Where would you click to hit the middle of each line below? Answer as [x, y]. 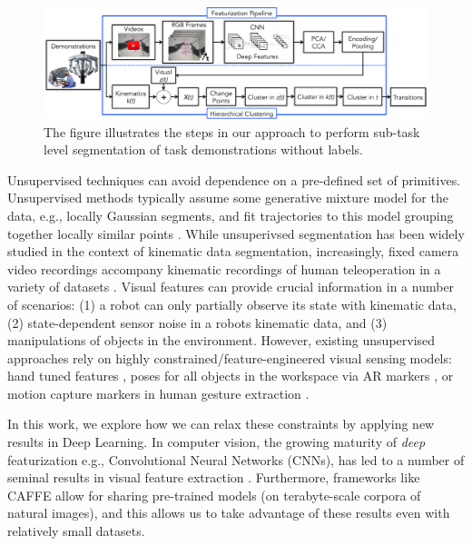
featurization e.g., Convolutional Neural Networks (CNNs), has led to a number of [236, 459]
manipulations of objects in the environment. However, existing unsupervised [221, 340]
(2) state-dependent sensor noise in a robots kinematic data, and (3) [197, 322]
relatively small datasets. [76, 531]
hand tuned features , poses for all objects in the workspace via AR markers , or [231, 376]
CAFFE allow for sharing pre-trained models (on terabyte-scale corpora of [214, 495]
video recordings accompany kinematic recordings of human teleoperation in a [224, 268]
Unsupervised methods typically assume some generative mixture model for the [228, 198]
